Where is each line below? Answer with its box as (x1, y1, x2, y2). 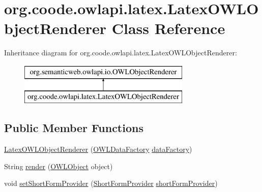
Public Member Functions (4, 120, 143, 136)
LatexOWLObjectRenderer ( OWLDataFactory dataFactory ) (4, 144, 192, 154)
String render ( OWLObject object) (4, 161, 113, 171)
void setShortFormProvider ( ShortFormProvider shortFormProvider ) (4, 178, 218, 188)
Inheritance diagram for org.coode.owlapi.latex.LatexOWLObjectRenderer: (4, 47, 237, 58)
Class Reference (111, 18, 225, 39)
